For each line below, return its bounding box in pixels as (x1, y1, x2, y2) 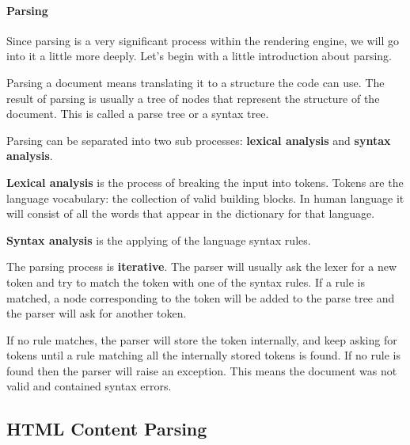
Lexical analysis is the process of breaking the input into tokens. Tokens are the (6, 173, 404, 190)
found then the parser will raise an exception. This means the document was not (6, 362, 397, 378)
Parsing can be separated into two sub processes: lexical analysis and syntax (6, 131, 391, 148)
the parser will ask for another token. (6, 305, 187, 321)
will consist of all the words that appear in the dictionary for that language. (6, 205, 375, 222)
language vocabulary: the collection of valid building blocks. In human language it (6, 189, 404, 206)
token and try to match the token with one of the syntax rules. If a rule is (6, 273, 365, 290)
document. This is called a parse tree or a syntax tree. (6, 105, 269, 122)
